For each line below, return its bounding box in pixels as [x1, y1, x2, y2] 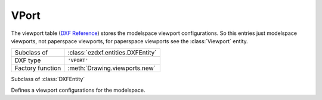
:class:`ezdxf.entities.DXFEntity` [67, 49, 157, 57]
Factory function [14, 64, 61, 72]
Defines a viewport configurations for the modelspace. [11, 86, 145, 93]
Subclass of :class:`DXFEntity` [11, 76, 85, 83]
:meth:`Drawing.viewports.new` [67, 64, 156, 72]
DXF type [14, 56, 41, 64]
